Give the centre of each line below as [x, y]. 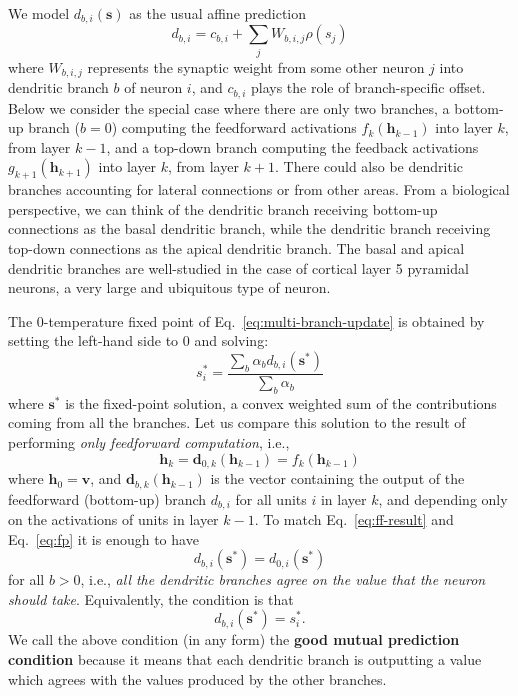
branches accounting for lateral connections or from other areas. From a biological [259, 189]
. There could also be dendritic [369, 166]
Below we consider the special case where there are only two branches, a [229, 107]
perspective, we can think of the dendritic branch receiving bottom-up [223, 208]
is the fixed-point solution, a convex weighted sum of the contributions [281, 402]
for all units [271, 498]
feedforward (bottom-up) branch [107, 498]
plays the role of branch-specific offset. [368, 87]
